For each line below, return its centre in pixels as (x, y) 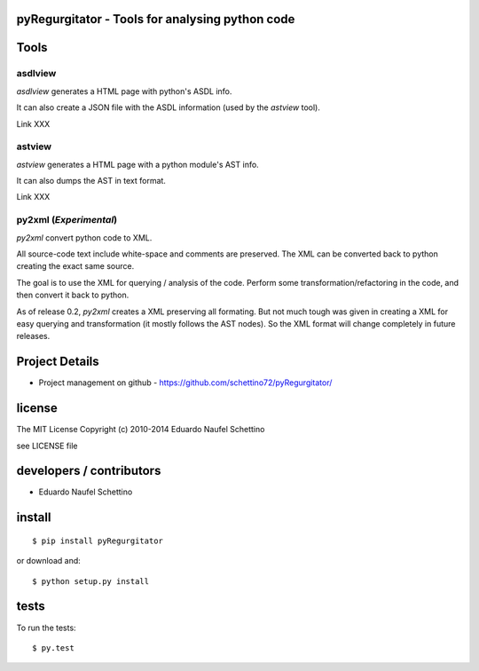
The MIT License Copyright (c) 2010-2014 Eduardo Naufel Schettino (141, 430)
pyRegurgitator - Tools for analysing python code (156, 19)
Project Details (58, 362)
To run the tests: (46, 628)
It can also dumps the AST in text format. (91, 181)
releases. (33, 336)
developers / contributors (89, 471)
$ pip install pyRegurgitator (98, 541)
